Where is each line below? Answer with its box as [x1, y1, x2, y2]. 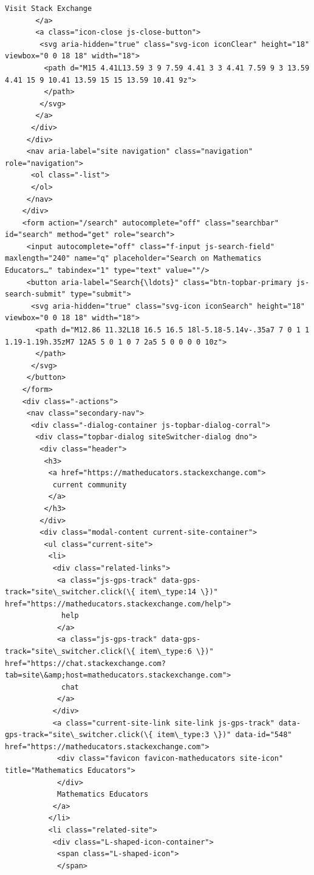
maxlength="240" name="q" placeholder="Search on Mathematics [5, 254, 262, 263]
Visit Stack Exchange [5, 4, 92, 13]
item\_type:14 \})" [139, 588, 218, 597]
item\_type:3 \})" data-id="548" [157, 730, 292, 739]
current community [52, 480, 127, 489]
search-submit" [5, 290, 66, 299]
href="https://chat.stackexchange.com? [5, 659, 166, 668]
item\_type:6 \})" [139, 647, 214, 656]
